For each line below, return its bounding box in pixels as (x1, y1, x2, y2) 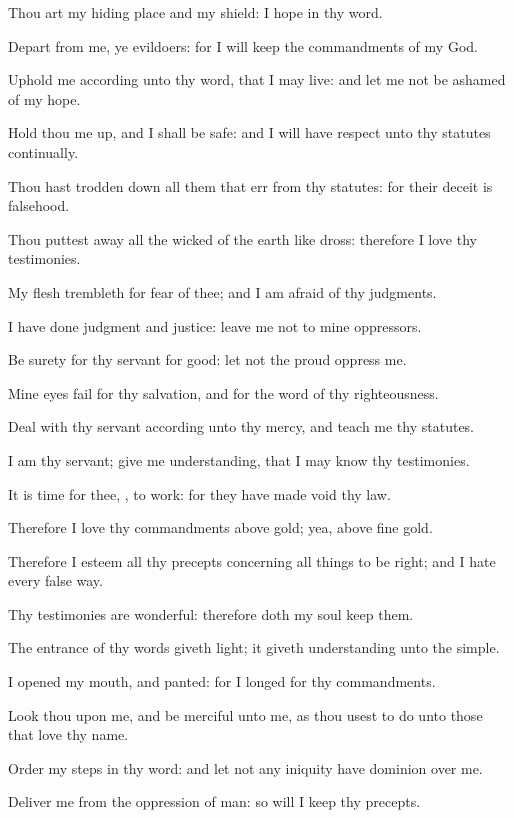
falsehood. (8, 195, 70, 216)
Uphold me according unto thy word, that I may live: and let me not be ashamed (8, 69, 506, 90)
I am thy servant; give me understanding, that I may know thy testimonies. (8, 449, 470, 470)
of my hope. (8, 88, 81, 109)
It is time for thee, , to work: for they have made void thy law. (8, 483, 391, 504)
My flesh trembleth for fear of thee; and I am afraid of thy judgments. (8, 281, 437, 302)
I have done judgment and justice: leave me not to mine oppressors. (8, 315, 422, 336)
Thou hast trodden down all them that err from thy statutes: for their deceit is (8, 175, 493, 196)
